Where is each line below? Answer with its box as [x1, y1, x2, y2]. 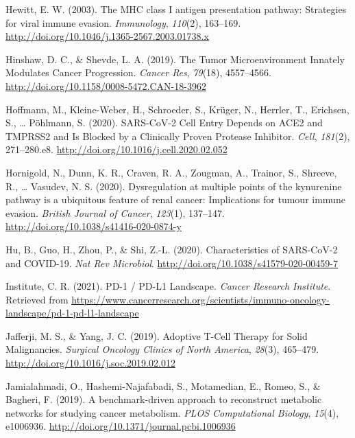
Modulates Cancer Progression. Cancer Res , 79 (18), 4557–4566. [5, 65, 272, 80]
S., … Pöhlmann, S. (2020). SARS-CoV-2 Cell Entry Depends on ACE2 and [5, 115, 323, 130]
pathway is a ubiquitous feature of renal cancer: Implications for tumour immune [5, 192, 345, 207]
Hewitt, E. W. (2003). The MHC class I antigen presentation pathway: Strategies [5, 2, 347, 16]
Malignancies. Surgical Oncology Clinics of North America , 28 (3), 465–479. [5, 342, 319, 356]
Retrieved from [5, 292, 69, 306]
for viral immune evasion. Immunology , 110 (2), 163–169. [5, 15, 241, 30]
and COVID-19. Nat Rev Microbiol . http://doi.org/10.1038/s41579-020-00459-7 [5, 255, 339, 270]
